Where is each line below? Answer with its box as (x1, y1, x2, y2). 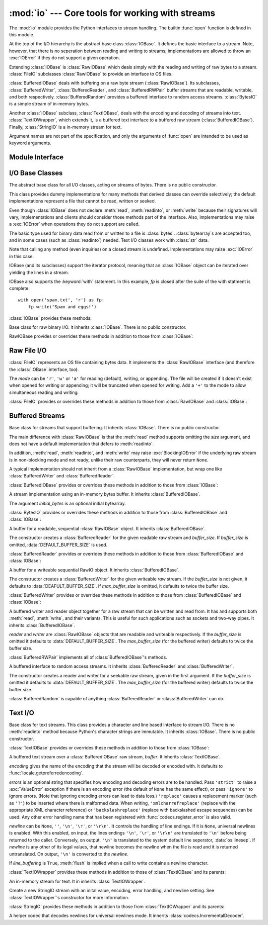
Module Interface (9, 153, 64, 162)
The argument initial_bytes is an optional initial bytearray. (9, 500, 126, 506)
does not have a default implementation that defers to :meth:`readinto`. (9, 441, 154, 447)
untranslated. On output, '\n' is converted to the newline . (9, 851, 129, 857)
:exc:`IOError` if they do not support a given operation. (9, 55, 120, 61)
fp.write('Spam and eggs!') (28, 304, 97, 310)
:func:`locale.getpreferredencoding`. (9, 770, 84, 776)
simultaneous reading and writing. (9, 389, 79, 395)
